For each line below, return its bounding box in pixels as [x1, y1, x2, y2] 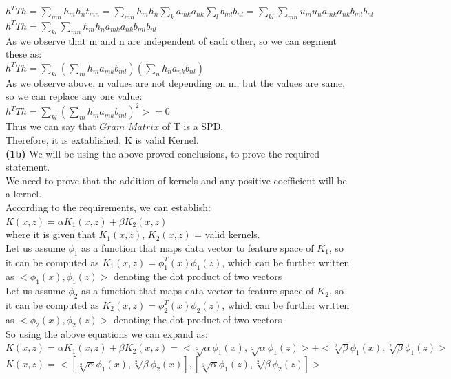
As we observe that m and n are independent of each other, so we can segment [6, 33, 337, 47]
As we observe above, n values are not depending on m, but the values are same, [6, 75, 346, 89]
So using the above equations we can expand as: [6, 326, 208, 340]
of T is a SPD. [162, 119, 224, 133]
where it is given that [6, 227, 96, 241]
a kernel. [6, 186, 42, 201]
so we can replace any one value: [6, 89, 143, 103]
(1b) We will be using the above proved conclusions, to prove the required [6, 146, 320, 160]
